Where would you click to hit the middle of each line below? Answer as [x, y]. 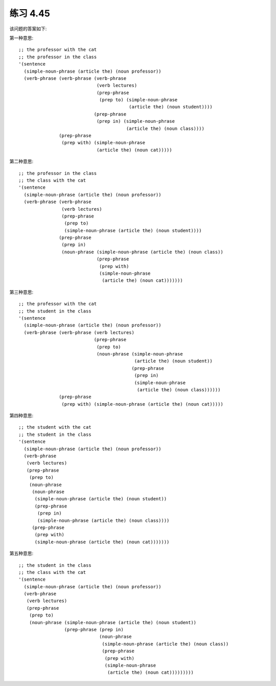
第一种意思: [21, 38]
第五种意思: [21, 554]
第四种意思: [21, 416]
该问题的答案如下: [28, 29]
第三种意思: [21, 292]
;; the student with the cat [55, 427]
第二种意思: [21, 162]
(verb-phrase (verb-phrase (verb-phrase [75, 78]
